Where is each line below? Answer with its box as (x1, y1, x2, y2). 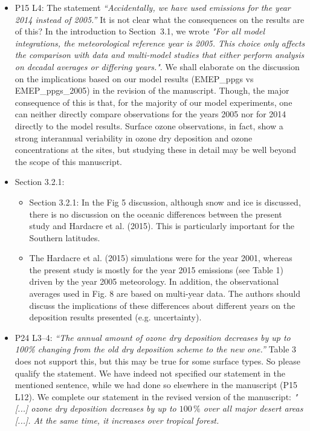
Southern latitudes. (29, 231, 100, 244)
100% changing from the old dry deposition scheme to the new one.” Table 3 (15, 343, 297, 355)
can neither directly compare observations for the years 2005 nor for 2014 (15, 108, 286, 120)
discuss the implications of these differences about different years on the (29, 299, 295, 311)
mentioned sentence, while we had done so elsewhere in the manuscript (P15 (15, 378, 297, 391)
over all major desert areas (203, 402, 303, 415)
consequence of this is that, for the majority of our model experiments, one (15, 96, 292, 108)
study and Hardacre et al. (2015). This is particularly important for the (29, 219, 294, 232)
